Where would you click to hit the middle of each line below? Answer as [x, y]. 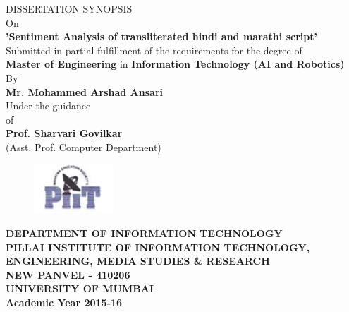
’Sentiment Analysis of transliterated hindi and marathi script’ [161, 36]
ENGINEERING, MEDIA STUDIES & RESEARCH [138, 261]
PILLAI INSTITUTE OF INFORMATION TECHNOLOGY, [158, 247]
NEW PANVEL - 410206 [68, 274]
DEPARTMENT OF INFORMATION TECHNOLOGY [144, 233]
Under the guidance [48, 106]
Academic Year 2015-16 [64, 302]
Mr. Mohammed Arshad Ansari [85, 91]
